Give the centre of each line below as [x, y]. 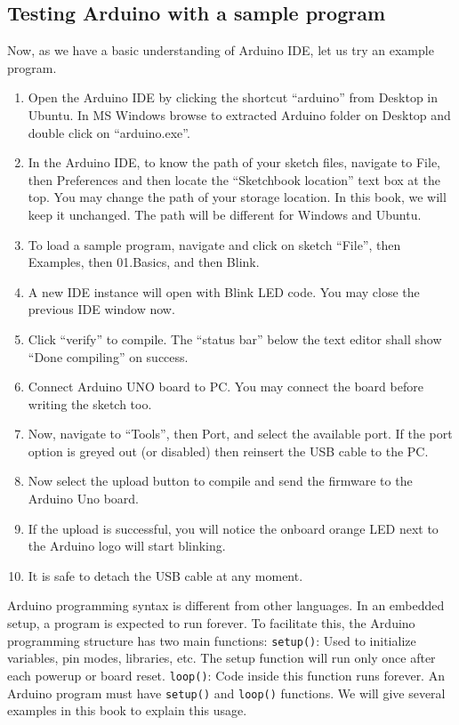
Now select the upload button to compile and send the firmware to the [220, 481]
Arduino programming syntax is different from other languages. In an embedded [226, 605]
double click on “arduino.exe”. [109, 132]
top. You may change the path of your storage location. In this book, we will [237, 197]
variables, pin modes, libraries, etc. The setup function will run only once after [221, 658]
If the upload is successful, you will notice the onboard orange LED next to [233, 528]
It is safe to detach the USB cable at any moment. [165, 575]
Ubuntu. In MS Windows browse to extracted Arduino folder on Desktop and [239, 114]
